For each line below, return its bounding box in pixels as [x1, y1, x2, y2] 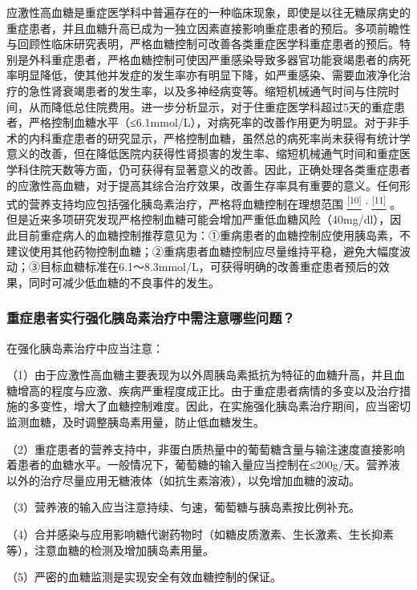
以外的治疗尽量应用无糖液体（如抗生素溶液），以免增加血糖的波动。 [6, 471, 360, 488]
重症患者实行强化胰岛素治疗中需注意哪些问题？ [6, 308, 295, 328]
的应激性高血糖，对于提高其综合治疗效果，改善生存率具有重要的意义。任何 [6, 176, 399, 193]
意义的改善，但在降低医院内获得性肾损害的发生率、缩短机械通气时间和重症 [6, 145, 399, 162]
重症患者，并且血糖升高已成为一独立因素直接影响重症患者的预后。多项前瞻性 [6, 19, 411, 36]
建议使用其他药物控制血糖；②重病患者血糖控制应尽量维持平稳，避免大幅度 [6, 242, 399, 259]
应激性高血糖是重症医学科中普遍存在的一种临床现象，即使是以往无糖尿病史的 [6, 4, 411, 20]
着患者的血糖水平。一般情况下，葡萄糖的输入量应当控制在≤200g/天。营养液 [6, 456, 400, 473]
